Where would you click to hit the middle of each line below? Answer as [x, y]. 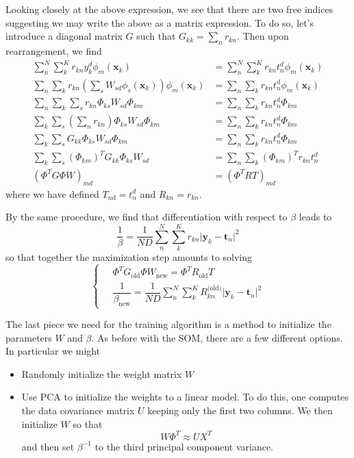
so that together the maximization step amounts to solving [129, 257]
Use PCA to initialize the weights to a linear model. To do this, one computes [185, 397]
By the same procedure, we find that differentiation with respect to [147, 217]
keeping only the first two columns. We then [240, 410]
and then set [48, 446]
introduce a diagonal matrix [64, 36]
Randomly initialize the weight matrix [102, 373]
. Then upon [263, 36]
